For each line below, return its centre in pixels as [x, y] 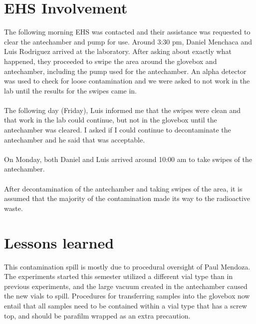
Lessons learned [59, 242]
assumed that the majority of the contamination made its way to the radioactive [127, 198]
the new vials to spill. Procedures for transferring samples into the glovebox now [127, 296]
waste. [13, 208]
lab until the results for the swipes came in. [70, 90]
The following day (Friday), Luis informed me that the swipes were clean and [123, 110]
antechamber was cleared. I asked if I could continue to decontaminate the [118, 130]
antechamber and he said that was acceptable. [75, 139]
